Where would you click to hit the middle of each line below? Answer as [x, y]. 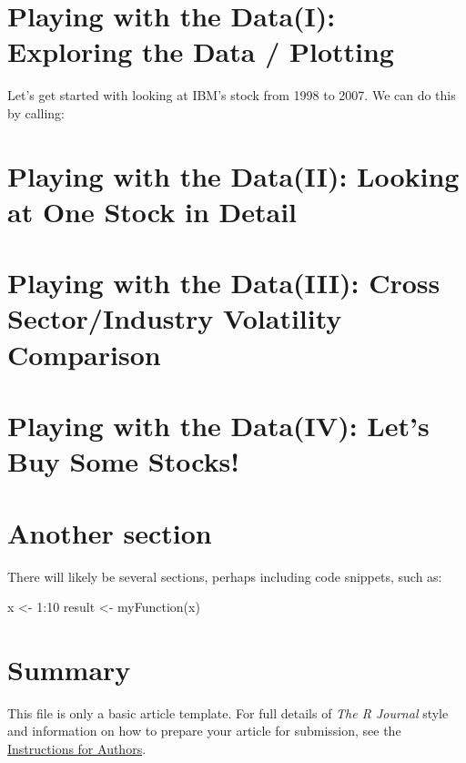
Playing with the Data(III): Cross [224, 283]
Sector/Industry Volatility [175, 318]
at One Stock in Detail [152, 211]
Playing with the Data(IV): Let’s [218, 425]
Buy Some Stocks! [124, 461]
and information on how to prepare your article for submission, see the [204, 731]
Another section [110, 532]
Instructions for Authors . [77, 748]
